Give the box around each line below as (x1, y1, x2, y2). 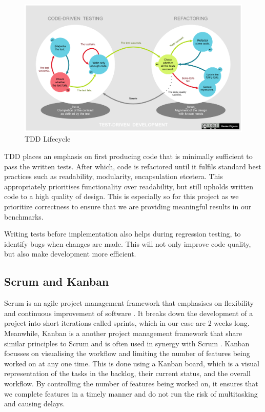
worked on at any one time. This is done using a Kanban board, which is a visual (4, 358, 259, 368)
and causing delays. (4, 398, 65, 409)
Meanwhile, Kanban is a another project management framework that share (4, 327, 242, 338)
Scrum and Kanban (4, 273, 109, 289)
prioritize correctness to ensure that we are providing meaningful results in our (4, 201, 252, 211)
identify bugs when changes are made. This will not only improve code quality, (4, 238, 251, 249)
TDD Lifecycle (25, 133, 71, 144)
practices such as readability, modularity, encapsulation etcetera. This (4, 171, 223, 182)
